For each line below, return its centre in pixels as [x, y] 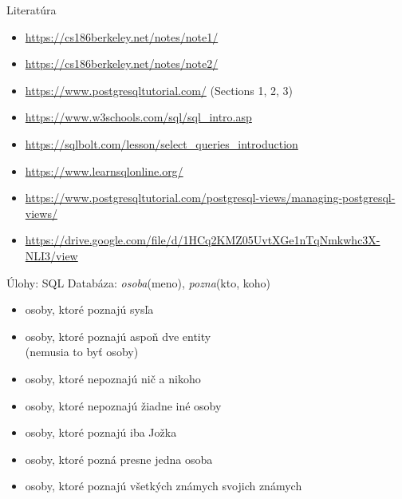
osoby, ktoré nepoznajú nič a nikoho [113, 378]
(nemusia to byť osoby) [82, 352]
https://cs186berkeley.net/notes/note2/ [122, 63]
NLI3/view [51, 255]
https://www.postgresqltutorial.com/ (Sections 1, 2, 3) [159, 90]
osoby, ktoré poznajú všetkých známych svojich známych [164, 486]
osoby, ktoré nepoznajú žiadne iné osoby [123, 405]
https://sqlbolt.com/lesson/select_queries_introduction [162, 143]
